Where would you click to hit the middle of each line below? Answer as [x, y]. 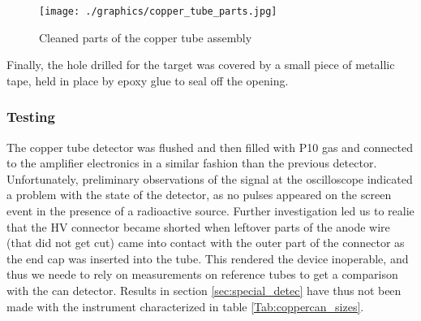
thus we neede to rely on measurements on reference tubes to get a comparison [202, 274]
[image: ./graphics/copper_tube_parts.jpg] [158, 11]
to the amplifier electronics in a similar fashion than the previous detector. [192, 163]
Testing [31, 117]
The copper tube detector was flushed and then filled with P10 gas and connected [210, 147]
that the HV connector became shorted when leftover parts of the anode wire [198, 226]
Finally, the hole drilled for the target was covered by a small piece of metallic [201, 65]
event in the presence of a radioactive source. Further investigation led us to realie [210, 211]
